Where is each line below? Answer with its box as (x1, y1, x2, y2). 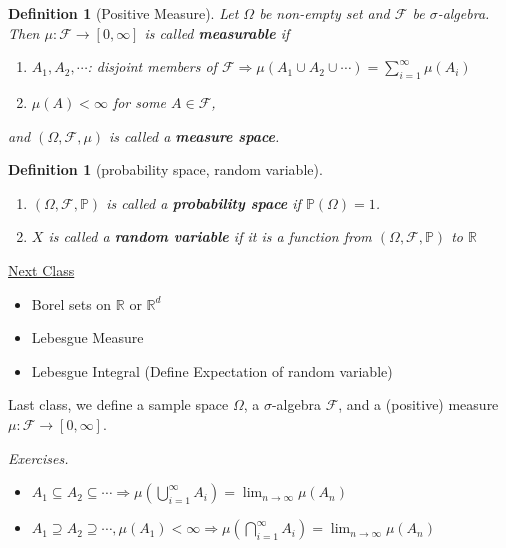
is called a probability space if (106, 192, 301, 213)
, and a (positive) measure (338, 394, 499, 415)
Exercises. (8, 447, 69, 468)
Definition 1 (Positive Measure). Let (8, 3, 239, 23)
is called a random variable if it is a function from (48, 226, 372, 247)
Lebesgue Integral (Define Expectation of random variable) (31, 360, 393, 381)
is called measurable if (144, 22, 290, 43)
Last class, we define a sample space (8, 394, 229, 415)
